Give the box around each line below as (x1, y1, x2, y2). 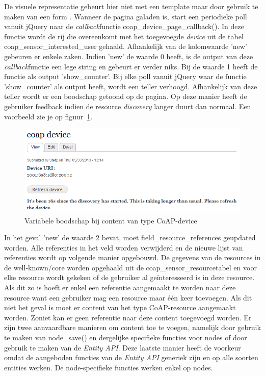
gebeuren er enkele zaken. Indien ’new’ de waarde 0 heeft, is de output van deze (4, 51, 253, 61)
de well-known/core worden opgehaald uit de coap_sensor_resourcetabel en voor (4, 262, 257, 272)
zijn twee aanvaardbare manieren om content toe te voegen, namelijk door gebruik (4, 322, 261, 333)
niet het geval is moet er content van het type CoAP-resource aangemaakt (4, 302, 236, 313)
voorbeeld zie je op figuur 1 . (4, 111, 93, 121)
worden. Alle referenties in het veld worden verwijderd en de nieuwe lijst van (4, 242, 243, 253)
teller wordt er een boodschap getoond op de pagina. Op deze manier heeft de (4, 91, 247, 102)
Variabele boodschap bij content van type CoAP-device (24, 215, 197, 225)
